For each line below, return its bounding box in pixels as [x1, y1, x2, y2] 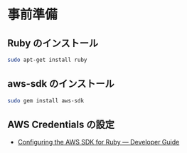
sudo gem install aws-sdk [7, 97, 84, 104]
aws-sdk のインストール [7, 78, 115, 90]
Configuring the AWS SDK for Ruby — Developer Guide [17, 138, 180, 147]
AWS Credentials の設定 [7, 118, 115, 130]
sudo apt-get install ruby [7, 56, 87, 63]
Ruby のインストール [7, 37, 98, 49]
